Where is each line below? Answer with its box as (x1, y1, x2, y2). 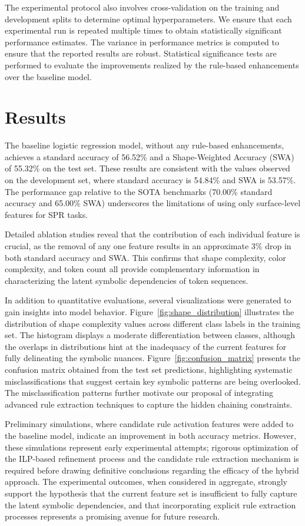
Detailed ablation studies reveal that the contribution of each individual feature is (5, 228, 300, 240)
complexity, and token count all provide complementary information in (5, 263, 260, 275)
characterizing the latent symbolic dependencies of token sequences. (5, 274, 248, 286)
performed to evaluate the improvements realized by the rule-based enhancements (5, 58, 299, 71)
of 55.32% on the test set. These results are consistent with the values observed (5, 162, 290, 174)
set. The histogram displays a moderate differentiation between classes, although (5, 329, 295, 341)
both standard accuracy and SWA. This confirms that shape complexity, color (5, 251, 286, 263)
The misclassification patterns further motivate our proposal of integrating (5, 386, 274, 399)
